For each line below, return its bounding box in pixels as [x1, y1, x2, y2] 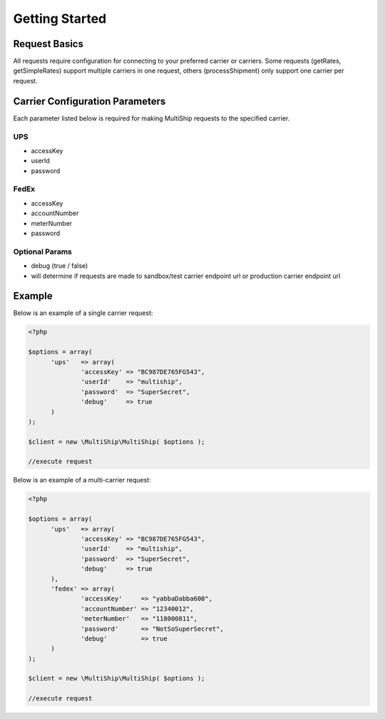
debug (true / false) [31, 262, 88, 270]
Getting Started [13, 11, 107, 26]
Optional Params [13, 247, 73, 257]
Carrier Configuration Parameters [13, 95, 166, 107]
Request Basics [13, 38, 83, 50]
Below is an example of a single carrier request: [13, 309, 153, 317]
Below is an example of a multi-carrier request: [13, 476, 151, 485]
